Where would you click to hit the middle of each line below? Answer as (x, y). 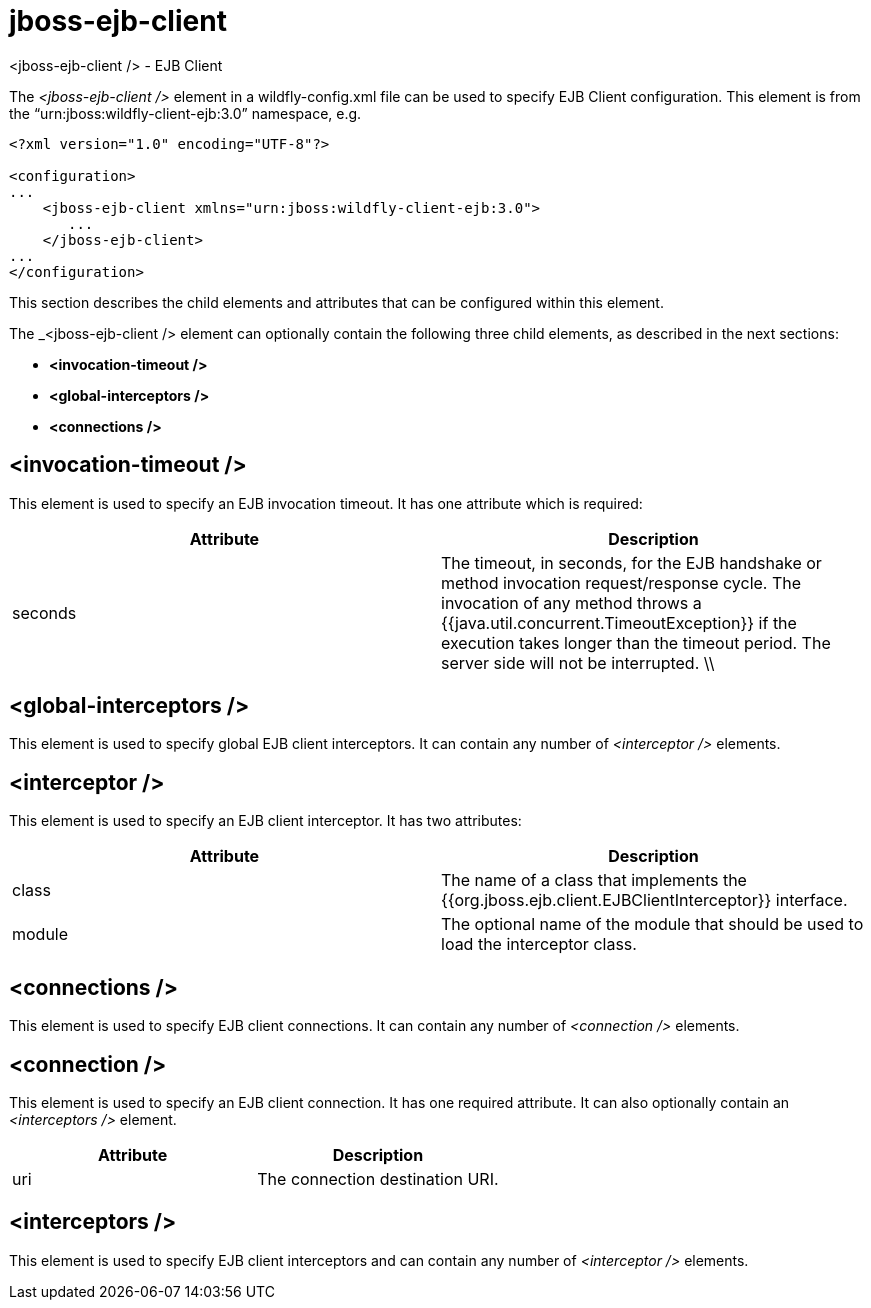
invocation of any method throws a (571, 602)
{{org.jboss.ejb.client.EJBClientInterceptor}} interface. (644, 900)
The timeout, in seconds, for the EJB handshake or (631, 562)
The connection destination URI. (378, 1178)
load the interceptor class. (539, 944)
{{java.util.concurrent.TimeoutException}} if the (619, 622)
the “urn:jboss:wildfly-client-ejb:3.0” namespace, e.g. (185, 113)
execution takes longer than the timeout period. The (636, 642)
